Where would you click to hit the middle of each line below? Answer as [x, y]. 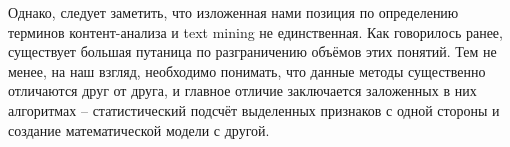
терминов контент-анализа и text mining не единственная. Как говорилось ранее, [255, 31]
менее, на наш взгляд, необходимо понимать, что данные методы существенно [247, 70]
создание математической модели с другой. [139, 129]
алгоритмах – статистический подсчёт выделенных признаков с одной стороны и [254, 109]
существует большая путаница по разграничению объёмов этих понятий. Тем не [252, 51]
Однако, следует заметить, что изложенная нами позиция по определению [233, 12]
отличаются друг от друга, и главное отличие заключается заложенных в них [242, 90]
